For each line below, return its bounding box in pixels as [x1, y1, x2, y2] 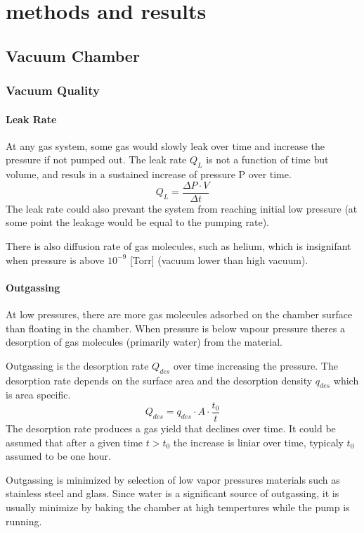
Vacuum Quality [6, 82, 100, 99]
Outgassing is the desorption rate [6, 358, 149, 372]
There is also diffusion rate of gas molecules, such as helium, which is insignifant [6, 239, 351, 253]
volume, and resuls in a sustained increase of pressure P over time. [6, 167, 292, 182]
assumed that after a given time [6, 434, 143, 449]
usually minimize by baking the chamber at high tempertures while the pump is [6, 500, 350, 515]
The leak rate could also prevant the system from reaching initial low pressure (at [6, 201, 358, 215]
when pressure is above [6, 252, 105, 267]
